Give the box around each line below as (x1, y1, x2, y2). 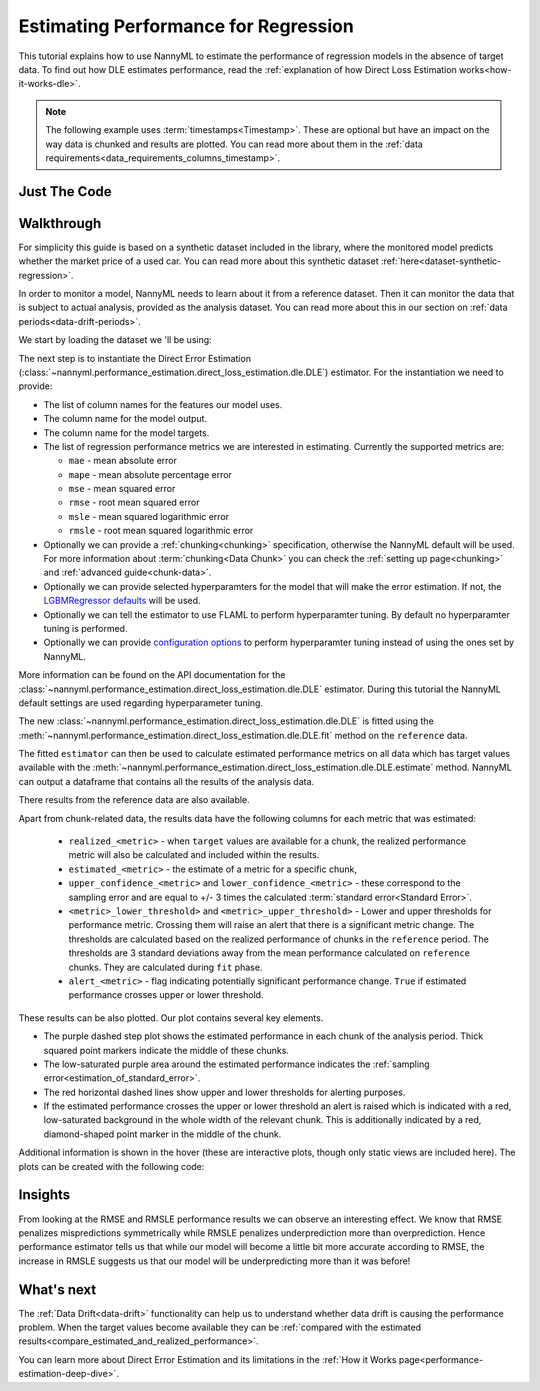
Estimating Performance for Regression (18, 15, 354, 37)
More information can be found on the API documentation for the (18, 669, 286, 681)
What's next (18, 1281, 97, 1298)
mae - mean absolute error (68, 455, 178, 467)
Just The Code (18, 183, 112, 200)
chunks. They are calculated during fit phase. (68, 961, 263, 973)
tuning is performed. (43, 622, 128, 634)
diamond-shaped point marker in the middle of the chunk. (43, 1128, 282, 1140)
